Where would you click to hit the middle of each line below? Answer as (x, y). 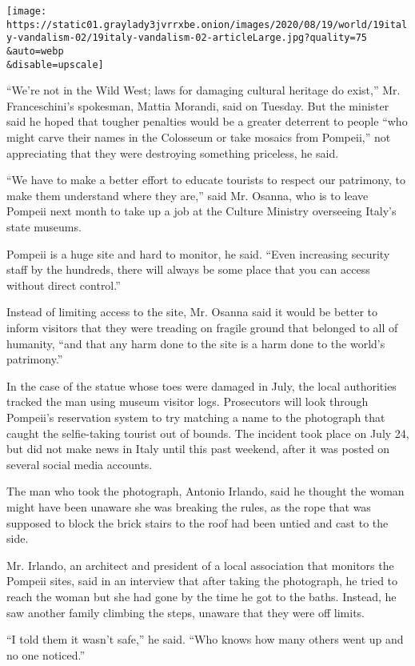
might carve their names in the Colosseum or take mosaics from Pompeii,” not (199, 137)
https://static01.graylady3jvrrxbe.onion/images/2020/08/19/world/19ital (207, 24)
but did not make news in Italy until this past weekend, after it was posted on (198, 449)
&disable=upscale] (55, 64)
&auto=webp (35, 51)
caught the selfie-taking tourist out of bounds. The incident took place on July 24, (208, 433)
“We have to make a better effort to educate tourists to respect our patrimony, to (206, 180)
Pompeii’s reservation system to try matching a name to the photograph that (196, 417)
